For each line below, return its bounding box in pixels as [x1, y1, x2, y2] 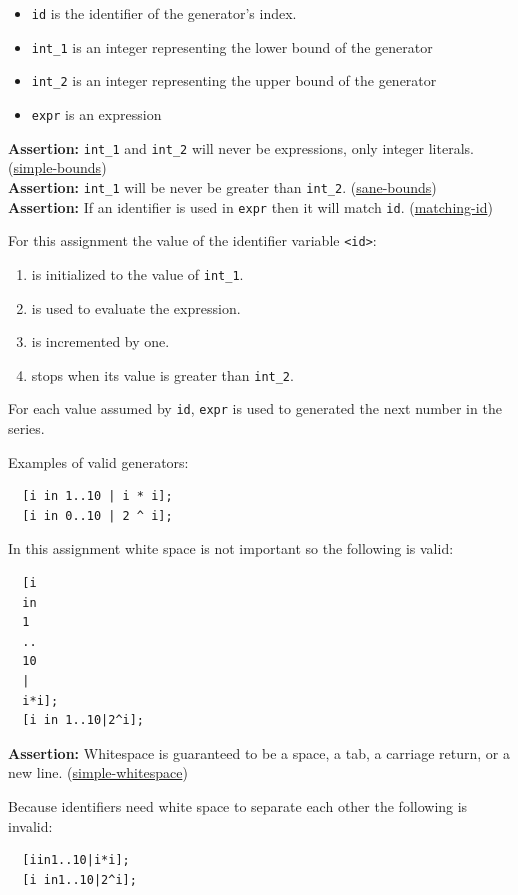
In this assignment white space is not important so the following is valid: [8, 538, 454, 559]
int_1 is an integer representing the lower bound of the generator [31, 36, 433, 57]
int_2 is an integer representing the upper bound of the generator [31, 70, 437, 91]
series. [8, 418, 45, 438]
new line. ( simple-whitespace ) [8, 762, 188, 783]
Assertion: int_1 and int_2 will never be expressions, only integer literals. [8, 137, 474, 158]
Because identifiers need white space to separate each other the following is [8, 795, 468, 816]
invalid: [8, 815, 53, 836]
